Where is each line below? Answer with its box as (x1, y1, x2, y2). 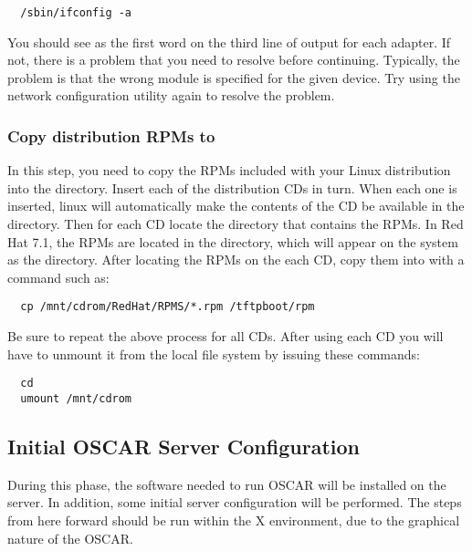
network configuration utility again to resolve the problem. (7, 86, 335, 105)
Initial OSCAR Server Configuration (7, 431, 360, 460)
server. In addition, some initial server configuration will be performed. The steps (7, 493, 462, 512)
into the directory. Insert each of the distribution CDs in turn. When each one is (7, 178, 457, 197)
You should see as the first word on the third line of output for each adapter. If (7, 32, 451, 51)
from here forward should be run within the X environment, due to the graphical (7, 510, 460, 529)
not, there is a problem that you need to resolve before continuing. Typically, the (7, 50, 460, 69)
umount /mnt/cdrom (20, 391, 132, 405)
